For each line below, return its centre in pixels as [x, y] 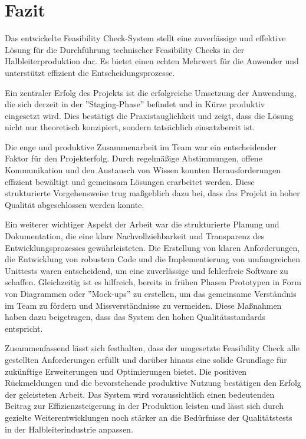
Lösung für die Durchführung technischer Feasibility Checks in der [125, 49]
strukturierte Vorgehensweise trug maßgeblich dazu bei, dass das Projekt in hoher [152, 193]
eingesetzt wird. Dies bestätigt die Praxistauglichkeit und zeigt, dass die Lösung [149, 115]
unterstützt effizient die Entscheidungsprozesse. [90, 72]
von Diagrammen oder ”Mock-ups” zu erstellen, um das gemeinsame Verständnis [151, 293]
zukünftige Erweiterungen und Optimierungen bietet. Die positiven [126, 371]
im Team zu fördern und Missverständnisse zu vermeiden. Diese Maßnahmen [143, 305]
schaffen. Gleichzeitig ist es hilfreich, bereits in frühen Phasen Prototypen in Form [153, 282]
